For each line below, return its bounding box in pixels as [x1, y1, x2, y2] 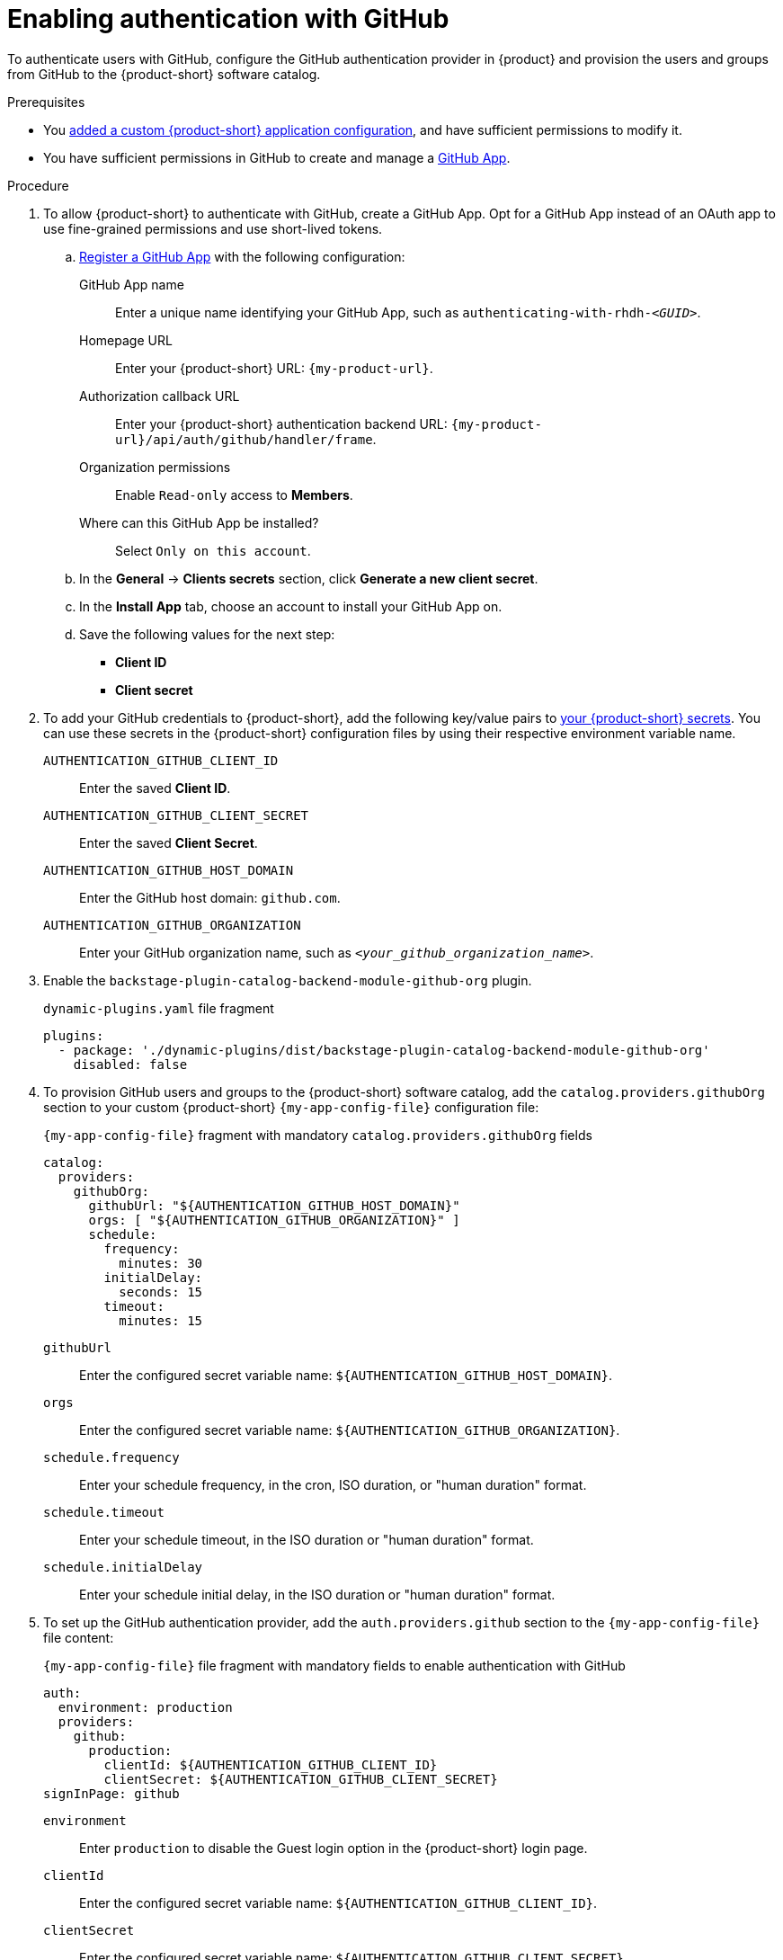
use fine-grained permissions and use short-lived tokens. [43, 220, 383, 236]
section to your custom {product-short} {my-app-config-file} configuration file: [43, 1099, 539, 1115]
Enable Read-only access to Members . [115, 486, 353, 503]
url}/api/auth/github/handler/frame [115, 432, 373, 447]
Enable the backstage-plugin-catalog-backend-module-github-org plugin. [43, 972, 532, 988]
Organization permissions [79, 459, 231, 475]
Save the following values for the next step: [79, 626, 335, 642]
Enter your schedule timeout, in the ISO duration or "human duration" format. [79, 1531, 534, 1547]
